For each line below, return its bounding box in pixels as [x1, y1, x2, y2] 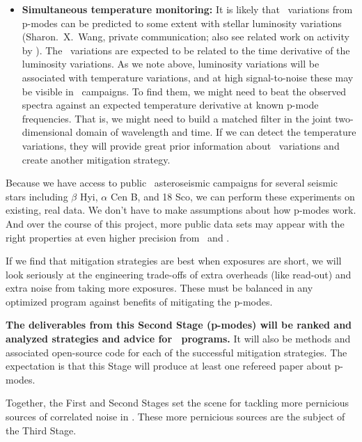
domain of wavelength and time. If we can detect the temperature [75, 125, 356, 139]
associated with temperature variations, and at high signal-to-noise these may [22, 70, 354, 84]
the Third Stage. [6, 423, 77, 437]
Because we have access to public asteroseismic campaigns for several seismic [6, 175, 338, 190]
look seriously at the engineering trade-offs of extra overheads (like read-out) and [6, 267, 352, 281]
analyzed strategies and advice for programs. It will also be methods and [6, 331, 351, 346]
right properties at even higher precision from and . [6, 230, 230, 244]
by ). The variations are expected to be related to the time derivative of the [22, 42, 350, 57]
